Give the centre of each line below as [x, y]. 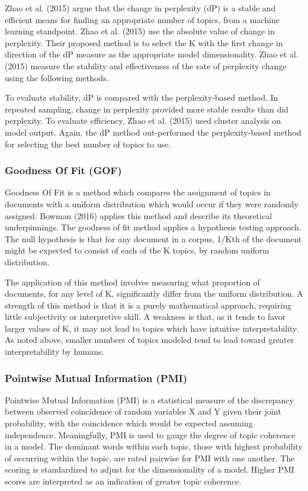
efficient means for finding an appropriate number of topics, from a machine [142, 19]
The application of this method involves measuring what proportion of [132, 282]
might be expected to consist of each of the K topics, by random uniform [137, 250]
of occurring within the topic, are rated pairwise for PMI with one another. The [150, 458]
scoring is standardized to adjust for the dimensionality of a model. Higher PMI [150, 469]
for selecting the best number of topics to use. [88, 144]
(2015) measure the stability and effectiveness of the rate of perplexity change [146, 65]
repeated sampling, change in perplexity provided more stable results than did [147, 109]
